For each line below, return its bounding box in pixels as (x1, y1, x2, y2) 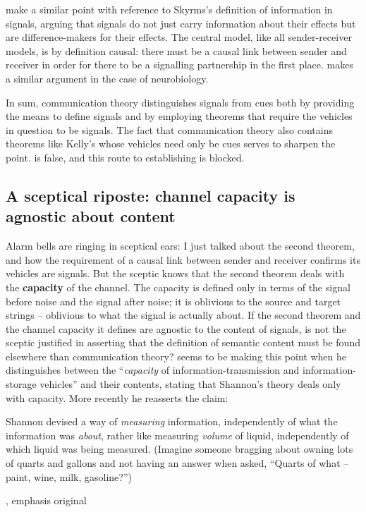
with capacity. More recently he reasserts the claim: (6, 390, 228, 405)
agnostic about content (6, 205, 176, 227)
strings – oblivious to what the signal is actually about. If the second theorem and (6, 307, 361, 322)
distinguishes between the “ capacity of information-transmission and (6, 362, 300, 377)
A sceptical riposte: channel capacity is (6, 184, 295, 206)
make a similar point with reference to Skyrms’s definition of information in (6, 2, 333, 16)
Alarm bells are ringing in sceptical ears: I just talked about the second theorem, (6, 238, 355, 253)
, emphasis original (6, 493, 87, 508)
